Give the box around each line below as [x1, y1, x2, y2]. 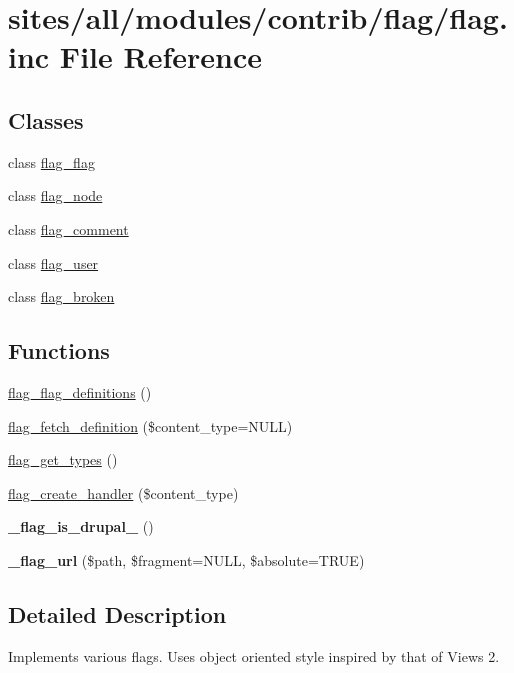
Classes [8, 104, 84, 135]
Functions [8, 335, 110, 366]
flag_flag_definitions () [8, 381, 152, 402]
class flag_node [8, 185, 103, 206]
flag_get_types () [8, 449, 118, 470]
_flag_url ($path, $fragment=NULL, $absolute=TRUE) [8, 549, 365, 570]
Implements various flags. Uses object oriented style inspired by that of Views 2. [8, 645, 500, 666]
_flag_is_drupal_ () [8, 516, 154, 537]
